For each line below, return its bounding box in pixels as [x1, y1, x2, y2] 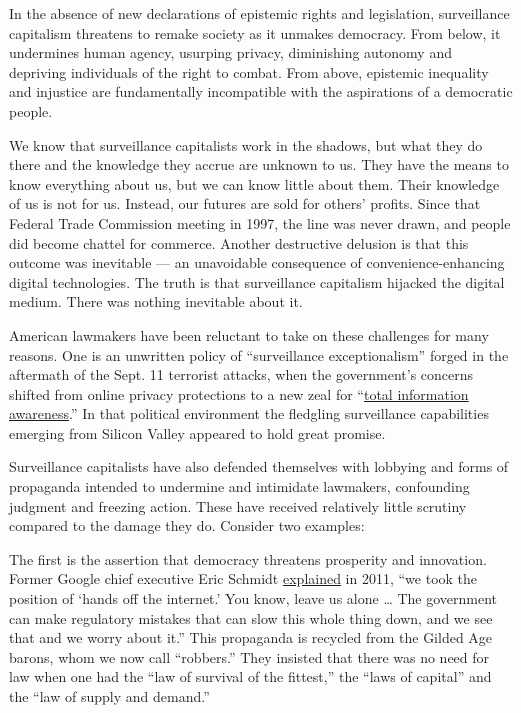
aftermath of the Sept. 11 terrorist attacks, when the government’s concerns [9, 364, 474, 385]
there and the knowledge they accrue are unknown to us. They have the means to [9, 154, 509, 175]
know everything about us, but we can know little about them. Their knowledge [9, 173, 500, 194]
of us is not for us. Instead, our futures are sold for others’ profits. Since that [9, 193, 481, 214]
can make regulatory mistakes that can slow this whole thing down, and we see [9, 607, 493, 628]
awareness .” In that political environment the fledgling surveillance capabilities [9, 403, 489, 424]
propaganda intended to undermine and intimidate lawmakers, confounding [9, 476, 470, 497]
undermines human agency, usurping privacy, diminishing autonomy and [9, 42, 452, 63]
